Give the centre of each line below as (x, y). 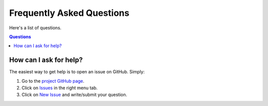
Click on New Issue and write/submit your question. (74, 95)
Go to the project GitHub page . (53, 81)
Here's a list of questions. (35, 28)
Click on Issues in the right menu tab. (60, 88)
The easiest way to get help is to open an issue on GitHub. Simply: (77, 72)
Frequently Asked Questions (69, 13)
